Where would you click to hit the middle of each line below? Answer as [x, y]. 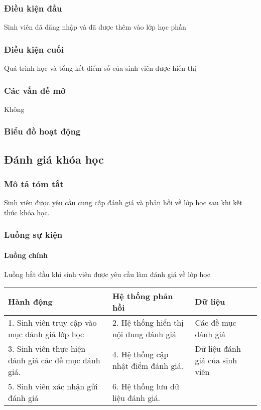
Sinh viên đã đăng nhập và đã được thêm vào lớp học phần [95, 27]
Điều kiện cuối [34, 49]
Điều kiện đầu [33, 8]
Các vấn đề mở [35, 90]
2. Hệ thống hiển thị [148, 322]
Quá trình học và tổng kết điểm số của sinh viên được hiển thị [100, 68]
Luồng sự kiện [33, 235]
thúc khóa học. [27, 212]
